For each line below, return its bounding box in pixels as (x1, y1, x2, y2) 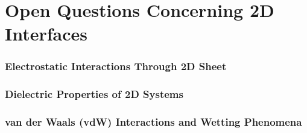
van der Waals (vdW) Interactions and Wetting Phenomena (5, 114, 302, 129)
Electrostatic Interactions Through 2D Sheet (5, 59, 227, 74)
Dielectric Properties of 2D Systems (5, 86, 183, 102)
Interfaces (5, 21, 88, 46)
